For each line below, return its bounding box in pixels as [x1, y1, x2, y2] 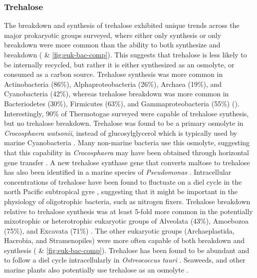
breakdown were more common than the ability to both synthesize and [4, 39, 221, 50]
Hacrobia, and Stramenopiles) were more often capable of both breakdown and [4, 235, 245, 246]
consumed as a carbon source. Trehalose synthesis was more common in [4, 69, 223, 79]
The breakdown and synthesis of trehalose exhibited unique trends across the [4, 20, 240, 30]
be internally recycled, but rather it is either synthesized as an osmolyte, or [4, 59, 235, 69]
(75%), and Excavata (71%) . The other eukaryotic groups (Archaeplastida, [4, 225, 235, 236]
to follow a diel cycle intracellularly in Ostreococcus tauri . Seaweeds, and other [4, 255, 246, 265]
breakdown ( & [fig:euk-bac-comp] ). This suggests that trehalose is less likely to [4, 49, 247, 59]
